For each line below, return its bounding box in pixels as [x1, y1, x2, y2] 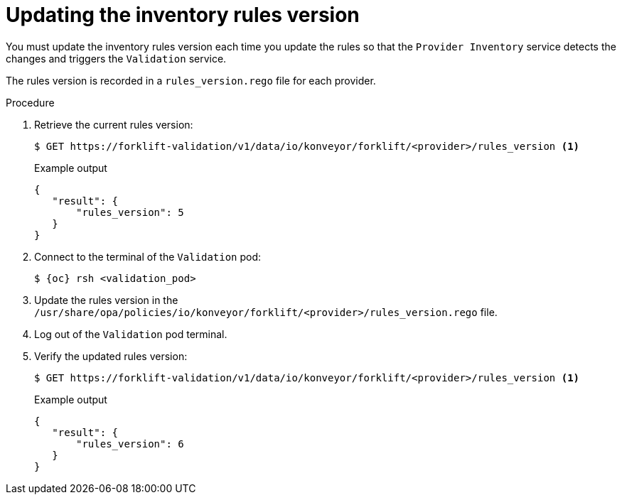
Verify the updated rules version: [34, 349, 188, 362]
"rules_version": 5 [76, 206, 184, 218]
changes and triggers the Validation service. [6, 52, 227, 65]
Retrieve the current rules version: [34, 118, 193, 131]
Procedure [6, 96, 55, 109]
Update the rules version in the [34, 293, 178, 306]
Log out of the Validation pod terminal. [34, 327, 227, 340]
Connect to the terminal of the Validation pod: [34, 250, 262, 263]
